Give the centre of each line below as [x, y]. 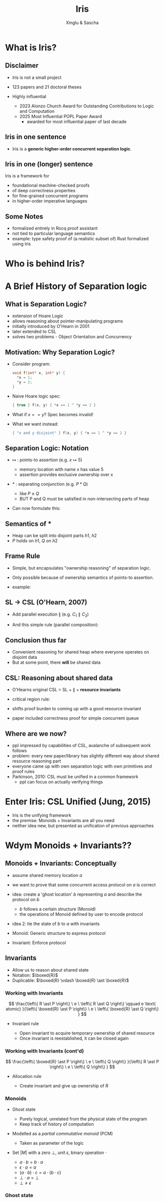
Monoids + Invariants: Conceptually [61, 864]
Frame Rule [23, 556]
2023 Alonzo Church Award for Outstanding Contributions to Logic [87, 106]
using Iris [21, 244]
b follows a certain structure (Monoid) [58, 909]
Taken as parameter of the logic [52, 1143]
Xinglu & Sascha [82, 23]
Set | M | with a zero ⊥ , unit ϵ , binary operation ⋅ [59, 1152]
